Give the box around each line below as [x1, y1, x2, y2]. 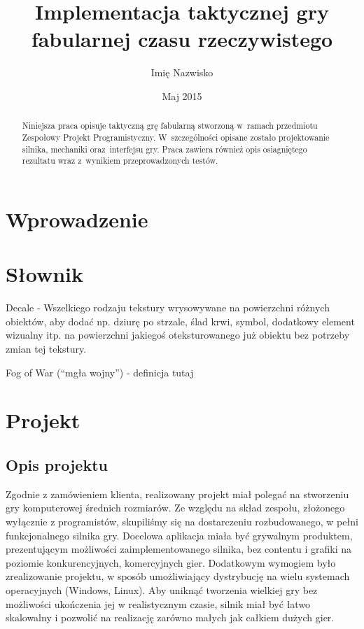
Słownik [6, 260, 84, 288]
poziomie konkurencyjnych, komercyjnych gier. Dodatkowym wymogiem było [6, 555, 336, 570]
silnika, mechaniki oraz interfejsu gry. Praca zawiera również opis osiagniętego [22, 143, 307, 155]
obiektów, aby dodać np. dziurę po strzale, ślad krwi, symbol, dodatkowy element [6, 313, 355, 328]
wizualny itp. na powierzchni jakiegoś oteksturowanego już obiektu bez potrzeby [6, 327, 350, 342]
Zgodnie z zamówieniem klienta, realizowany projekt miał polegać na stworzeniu [6, 486, 349, 501]
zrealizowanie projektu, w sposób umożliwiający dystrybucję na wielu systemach [6, 569, 350, 584]
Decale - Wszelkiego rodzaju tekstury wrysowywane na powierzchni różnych [6, 300, 330, 315]
